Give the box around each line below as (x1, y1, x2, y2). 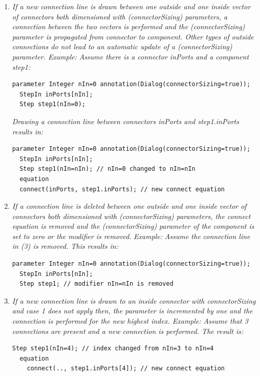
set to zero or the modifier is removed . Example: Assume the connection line (12, 230, 250, 241)
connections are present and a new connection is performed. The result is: (12, 325, 244, 336)
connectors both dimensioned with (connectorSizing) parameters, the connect (12, 210, 251, 221)
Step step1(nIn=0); (19, 101, 85, 108)
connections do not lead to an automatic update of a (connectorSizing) (12, 41, 232, 52)
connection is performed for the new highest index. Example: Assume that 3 (12, 315, 248, 326)
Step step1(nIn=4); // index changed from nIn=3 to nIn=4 (12, 345, 214, 352)
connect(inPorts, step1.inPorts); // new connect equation (19, 185, 225, 193)
